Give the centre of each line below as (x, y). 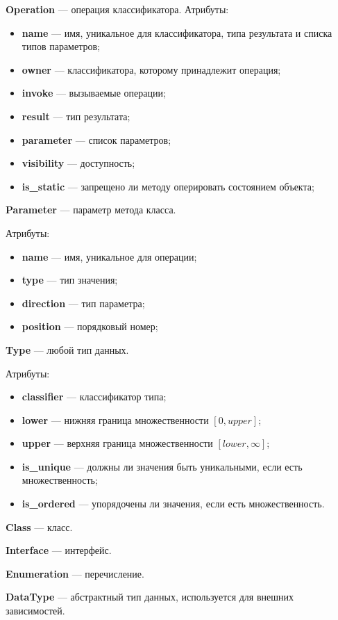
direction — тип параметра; (83, 303)
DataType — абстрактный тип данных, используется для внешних (150, 597)
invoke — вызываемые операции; (94, 93)
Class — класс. (39, 527)
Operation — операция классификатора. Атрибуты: (117, 9)
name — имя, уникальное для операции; (109, 256)
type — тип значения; (70, 280)
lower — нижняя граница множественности (115, 419)
